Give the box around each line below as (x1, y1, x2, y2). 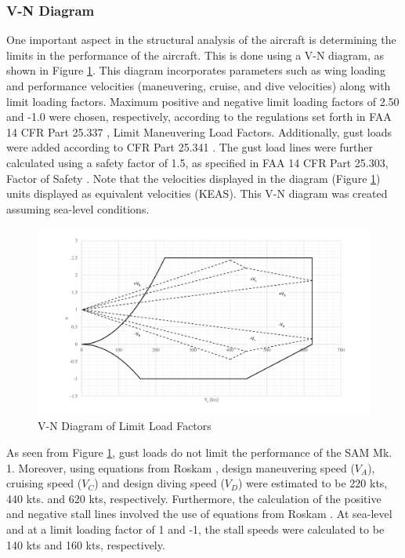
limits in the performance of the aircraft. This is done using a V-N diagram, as (6, 46, 385, 63)
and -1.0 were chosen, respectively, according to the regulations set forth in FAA (6, 108, 392, 125)
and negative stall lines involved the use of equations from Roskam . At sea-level (6, 505, 392, 522)
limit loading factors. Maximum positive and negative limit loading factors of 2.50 (6, 93, 400, 109)
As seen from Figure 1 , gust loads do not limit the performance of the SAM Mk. (6, 444, 392, 461)
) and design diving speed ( (94, 475, 225, 491)
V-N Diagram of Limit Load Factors (38, 418, 212, 434)
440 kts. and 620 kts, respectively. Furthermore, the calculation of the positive (6, 490, 381, 506)
